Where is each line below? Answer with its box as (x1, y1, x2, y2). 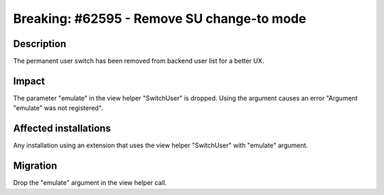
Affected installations (13, 122, 112, 135)
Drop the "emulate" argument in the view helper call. (13, 179, 167, 187)
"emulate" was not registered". (13, 104, 103, 112)
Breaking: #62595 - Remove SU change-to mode (13, 11, 306, 26)
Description (13, 38, 67, 50)
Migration (13, 160, 58, 172)
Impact (13, 75, 46, 87)
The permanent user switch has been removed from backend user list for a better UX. (13, 57, 265, 65)
